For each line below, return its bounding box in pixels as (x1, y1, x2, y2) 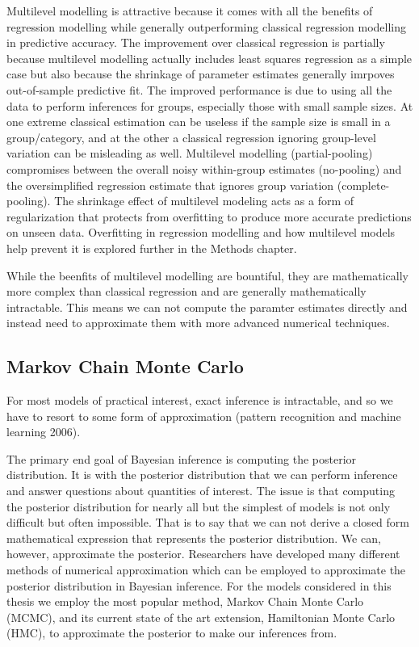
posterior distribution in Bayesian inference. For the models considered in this (6, 577, 392, 594)
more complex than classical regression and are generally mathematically (6, 283, 367, 300)
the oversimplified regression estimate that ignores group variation (6, 176, 334, 193)
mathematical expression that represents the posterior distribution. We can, (6, 529, 381, 546)
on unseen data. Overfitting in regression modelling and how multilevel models (6, 224, 396, 241)
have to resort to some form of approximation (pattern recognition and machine (6, 407, 401, 424)
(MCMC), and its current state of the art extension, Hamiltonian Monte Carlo (6, 608, 396, 625)
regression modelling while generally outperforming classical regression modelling (6, 18, 407, 35)
